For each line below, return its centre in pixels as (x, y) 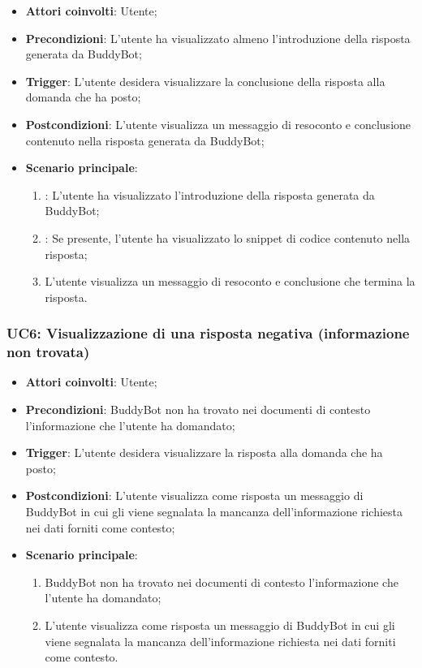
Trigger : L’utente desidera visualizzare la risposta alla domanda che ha (204, 453)
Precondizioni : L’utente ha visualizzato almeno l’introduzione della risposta (218, 38)
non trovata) (48, 352)
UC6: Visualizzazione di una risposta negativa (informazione (208, 333)
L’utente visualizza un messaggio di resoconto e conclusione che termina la (230, 281)
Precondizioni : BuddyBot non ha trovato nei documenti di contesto (198, 409)
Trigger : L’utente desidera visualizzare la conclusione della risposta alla (205, 81)
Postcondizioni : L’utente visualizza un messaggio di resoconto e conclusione (218, 124)
